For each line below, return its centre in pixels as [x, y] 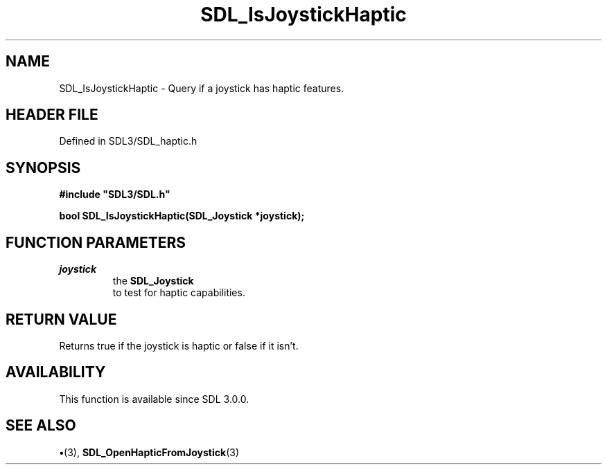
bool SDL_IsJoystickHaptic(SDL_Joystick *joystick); [182, 216]
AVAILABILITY [56, 372]
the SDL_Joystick [153, 281]
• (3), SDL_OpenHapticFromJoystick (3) [149, 452]
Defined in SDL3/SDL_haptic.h [128, 141]
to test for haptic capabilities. [179, 293]
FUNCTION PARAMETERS [96, 242]
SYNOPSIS [43, 168]
